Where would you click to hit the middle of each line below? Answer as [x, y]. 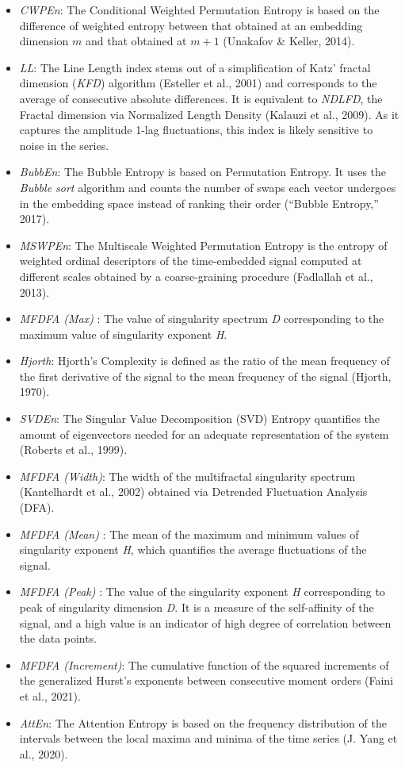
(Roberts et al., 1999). [73, 449]
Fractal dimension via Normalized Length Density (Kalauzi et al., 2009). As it [209, 114]
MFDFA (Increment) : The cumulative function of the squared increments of [204, 664]
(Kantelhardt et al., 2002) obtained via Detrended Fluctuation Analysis [193, 492]
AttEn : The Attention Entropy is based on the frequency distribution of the [203, 722]
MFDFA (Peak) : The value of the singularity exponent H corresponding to [202, 591]
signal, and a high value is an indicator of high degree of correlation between [205, 622]
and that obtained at [136, 41]
